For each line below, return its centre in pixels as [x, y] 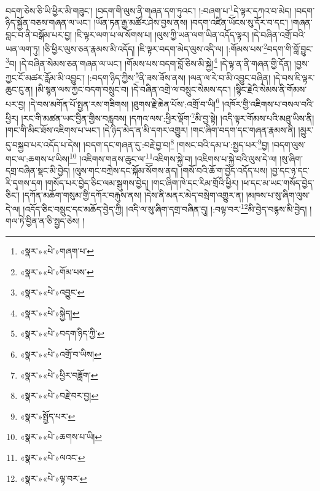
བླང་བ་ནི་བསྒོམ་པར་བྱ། [39, 34]
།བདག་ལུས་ [289, 144]
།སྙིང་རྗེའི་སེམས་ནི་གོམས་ [270, 89]
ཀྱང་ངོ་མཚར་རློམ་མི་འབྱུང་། [45, 77]
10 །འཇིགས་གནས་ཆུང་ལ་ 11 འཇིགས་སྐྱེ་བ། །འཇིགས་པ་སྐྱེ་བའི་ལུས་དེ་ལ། [173, 158]
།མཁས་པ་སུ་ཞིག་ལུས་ [278, 194]
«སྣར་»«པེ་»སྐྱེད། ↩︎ [50, 312]
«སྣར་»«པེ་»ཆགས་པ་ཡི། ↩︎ [61, 437]
